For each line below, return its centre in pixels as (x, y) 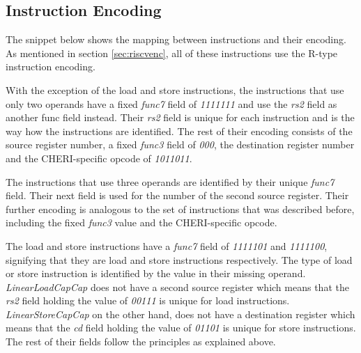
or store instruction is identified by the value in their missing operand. (156, 273)
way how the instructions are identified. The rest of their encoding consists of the (179, 131)
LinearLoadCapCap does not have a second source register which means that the (177, 287)
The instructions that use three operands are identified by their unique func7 (170, 181)
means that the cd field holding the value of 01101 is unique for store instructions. (181, 328)
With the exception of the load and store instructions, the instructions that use (175, 89)
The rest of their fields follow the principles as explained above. (141, 342)
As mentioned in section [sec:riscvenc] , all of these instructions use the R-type (172, 53)
